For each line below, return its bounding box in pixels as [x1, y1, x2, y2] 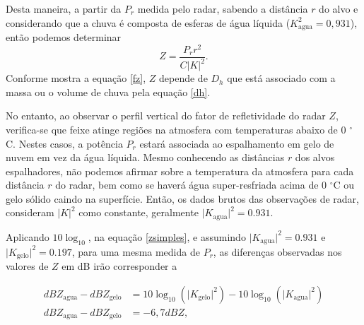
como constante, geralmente [78, 205, 199, 220]
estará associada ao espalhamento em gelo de [139, 136, 334, 150]
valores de [6, 259, 49, 273]
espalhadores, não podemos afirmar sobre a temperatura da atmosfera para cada [6, 163, 354, 178]
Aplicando [6, 229, 49, 244]
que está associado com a [227, 71, 336, 85]
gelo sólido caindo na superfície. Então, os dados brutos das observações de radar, [6, 191, 359, 206]
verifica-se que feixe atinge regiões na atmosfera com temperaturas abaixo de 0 [6, 122, 346, 136]
